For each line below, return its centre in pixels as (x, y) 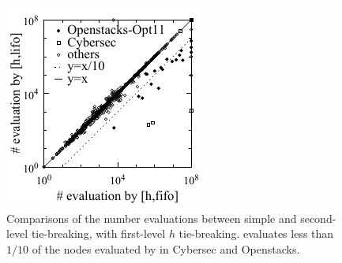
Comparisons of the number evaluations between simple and (152, 218)
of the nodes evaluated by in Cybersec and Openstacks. (166, 248)
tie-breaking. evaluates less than (256, 233)
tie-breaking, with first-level (98, 233)
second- (318, 218)
